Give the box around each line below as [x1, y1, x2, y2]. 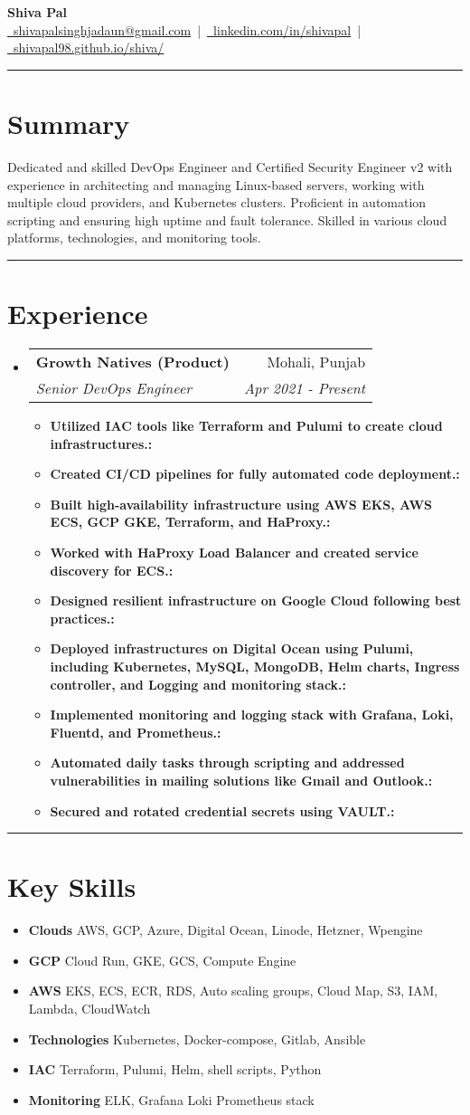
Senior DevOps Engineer [35, 377, 192, 398]
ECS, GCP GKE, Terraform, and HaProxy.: [50, 512, 331, 531]
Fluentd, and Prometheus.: [50, 722, 221, 741]
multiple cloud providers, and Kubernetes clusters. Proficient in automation [7, 193, 427, 212]
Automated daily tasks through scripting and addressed [50, 753, 405, 772]
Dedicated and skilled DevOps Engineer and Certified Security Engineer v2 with [7, 157, 453, 176]
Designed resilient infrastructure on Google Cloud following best [50, 591, 462, 610]
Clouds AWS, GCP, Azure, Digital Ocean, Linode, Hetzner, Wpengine [28, 920, 423, 939]
